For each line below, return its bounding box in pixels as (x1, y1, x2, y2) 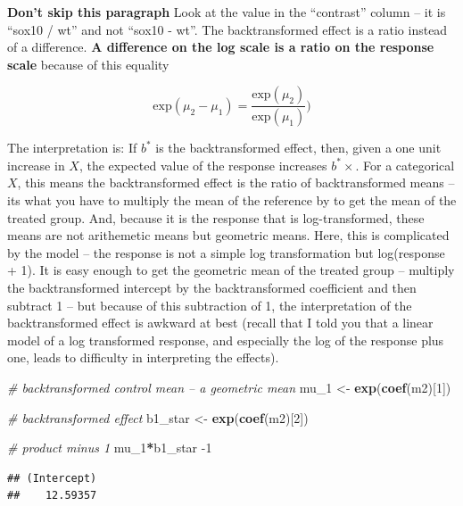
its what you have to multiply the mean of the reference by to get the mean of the (7, 191, 457, 210)
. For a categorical (355, 155, 455, 174)
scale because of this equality (7, 54, 169, 73)
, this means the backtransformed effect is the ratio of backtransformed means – (17, 173, 455, 192)
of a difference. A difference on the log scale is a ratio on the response (7, 37, 434, 56)
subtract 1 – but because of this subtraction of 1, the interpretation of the (7, 295, 412, 314)
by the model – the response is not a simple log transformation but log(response (7, 243, 445, 261)
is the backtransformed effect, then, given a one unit (155, 138, 442, 157)
